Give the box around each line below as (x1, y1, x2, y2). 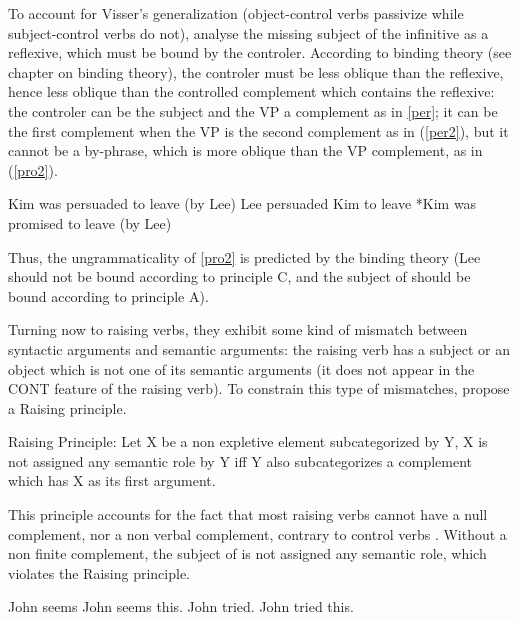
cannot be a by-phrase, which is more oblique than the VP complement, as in (8, 140, 483, 161)
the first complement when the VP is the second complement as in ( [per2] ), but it (8, 120, 509, 141)
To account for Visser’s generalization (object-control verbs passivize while (8, 3, 464, 23)
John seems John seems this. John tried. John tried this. (8, 596, 354, 617)
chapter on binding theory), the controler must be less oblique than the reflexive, (8, 61, 504, 82)
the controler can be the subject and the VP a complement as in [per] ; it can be (8, 100, 498, 121)
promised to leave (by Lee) (8, 212, 172, 233)
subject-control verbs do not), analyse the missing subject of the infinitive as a (8, 22, 489, 43)
